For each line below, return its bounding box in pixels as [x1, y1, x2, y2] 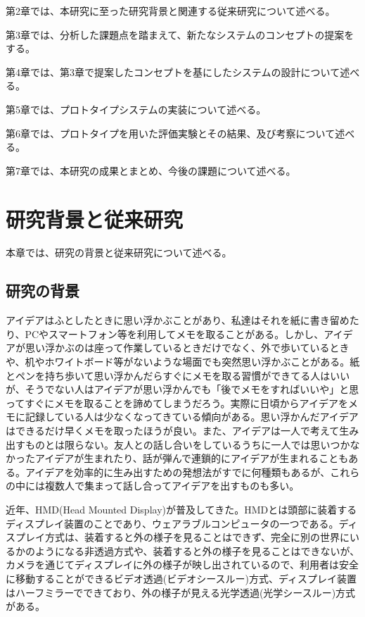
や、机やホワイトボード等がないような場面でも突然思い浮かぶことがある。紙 [6, 354, 360, 369]
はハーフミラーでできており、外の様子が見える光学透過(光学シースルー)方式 [6, 585, 356, 599]
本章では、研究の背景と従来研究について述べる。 [6, 245, 232, 260]
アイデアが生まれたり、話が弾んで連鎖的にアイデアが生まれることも [34, 451, 349, 466]
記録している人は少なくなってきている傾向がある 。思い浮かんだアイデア [25, 409, 359, 424]
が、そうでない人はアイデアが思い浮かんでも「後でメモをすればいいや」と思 [6, 382, 359, 397]
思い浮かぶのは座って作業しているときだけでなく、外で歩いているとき [25, 340, 350, 355]
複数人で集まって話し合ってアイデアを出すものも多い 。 [44, 478, 300, 493]
